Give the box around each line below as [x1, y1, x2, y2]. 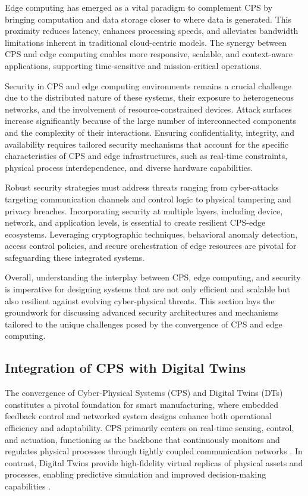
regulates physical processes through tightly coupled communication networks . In [5, 445, 303, 457]
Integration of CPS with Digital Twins [5, 358, 246, 377]
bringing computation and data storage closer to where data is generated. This [5, 13, 291, 25]
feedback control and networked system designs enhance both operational [5, 410, 272, 422]
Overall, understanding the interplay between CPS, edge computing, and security [5, 271, 301, 283]
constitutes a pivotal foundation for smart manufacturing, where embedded [5, 398, 279, 410]
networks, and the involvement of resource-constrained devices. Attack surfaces [5, 102, 292, 115]
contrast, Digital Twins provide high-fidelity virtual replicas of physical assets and [5, 456, 303, 469]
